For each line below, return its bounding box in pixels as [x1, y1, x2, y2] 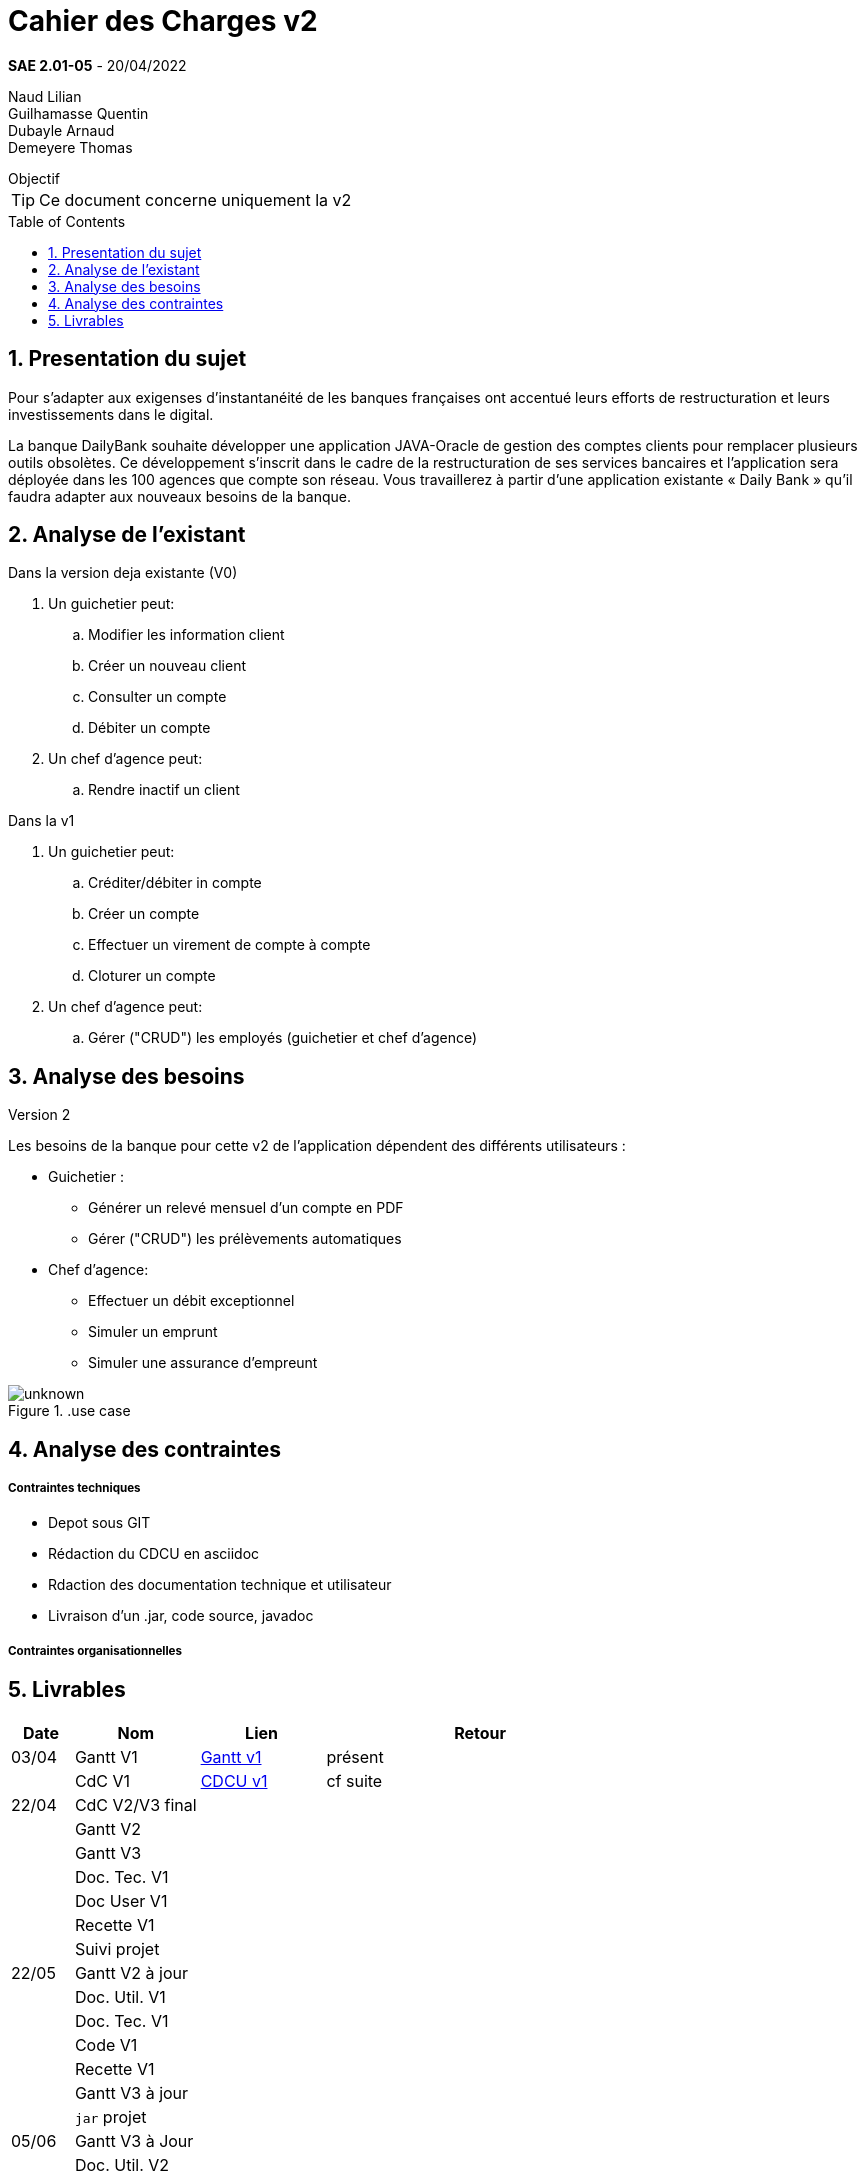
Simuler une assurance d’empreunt [88, 1354, 318, 1372]
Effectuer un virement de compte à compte [88, 936, 371, 954]
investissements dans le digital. [8, 405, 214, 423]
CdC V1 [74, 1770, 131, 1791]
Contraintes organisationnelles [8, 1643, 183, 1658]
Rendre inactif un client [88, 781, 240, 799]
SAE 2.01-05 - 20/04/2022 [8, 56, 187, 74]
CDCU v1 [200, 1770, 268, 1791]
